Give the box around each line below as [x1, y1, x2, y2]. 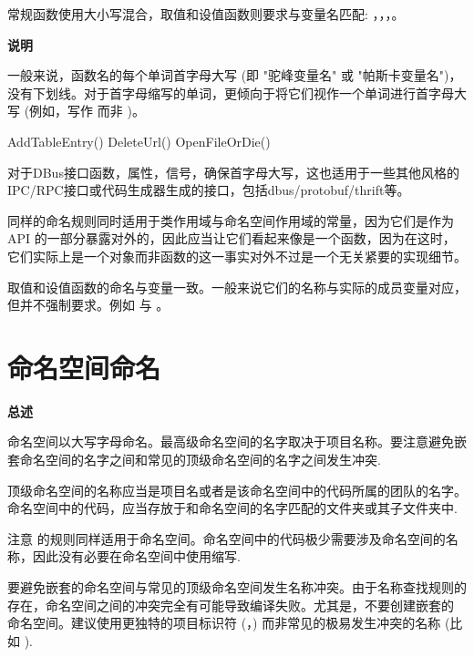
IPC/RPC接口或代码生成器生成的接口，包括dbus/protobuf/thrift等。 [7, 180, 410, 200]
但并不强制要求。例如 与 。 [7, 295, 170, 314]
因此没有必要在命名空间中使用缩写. [32, 547, 241, 566]
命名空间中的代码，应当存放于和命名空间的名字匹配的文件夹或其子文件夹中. [7, 498, 458, 518]
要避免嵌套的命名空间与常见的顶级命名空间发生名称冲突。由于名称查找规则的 [7, 578, 467, 596]
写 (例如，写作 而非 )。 [7, 101, 145, 120]
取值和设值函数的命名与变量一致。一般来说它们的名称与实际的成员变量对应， [7, 277, 467, 296]
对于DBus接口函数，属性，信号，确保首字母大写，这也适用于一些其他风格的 [7, 162, 459, 181]
